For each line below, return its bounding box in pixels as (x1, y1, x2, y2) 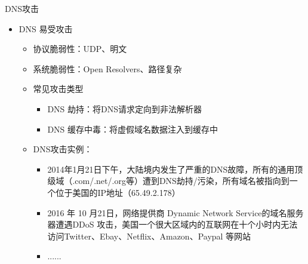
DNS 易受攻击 (19, 22, 73, 35)
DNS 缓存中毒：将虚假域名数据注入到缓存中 (47, 122, 218, 135)
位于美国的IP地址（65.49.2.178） (56, 186, 180, 198)
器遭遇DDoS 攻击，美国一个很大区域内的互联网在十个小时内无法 (47, 218, 298, 231)
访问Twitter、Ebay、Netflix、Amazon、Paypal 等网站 (47, 229, 251, 242)
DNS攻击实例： (33, 143, 93, 155)
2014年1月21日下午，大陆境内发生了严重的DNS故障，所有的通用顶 (47, 162, 303, 175)
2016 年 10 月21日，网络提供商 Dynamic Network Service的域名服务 (47, 206, 304, 219)
